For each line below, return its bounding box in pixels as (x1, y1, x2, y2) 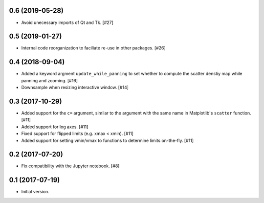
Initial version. (21, 189, 50, 195)
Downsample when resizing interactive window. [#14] (21, 85, 129, 90)
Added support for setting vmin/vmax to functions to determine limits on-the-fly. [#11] (21, 137, 194, 143)
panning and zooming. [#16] (21, 77, 78, 83)
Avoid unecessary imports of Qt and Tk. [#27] (21, 20, 113, 25)
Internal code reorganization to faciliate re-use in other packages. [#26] (21, 45, 166, 51)
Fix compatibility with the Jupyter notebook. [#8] (21, 163, 120, 169)
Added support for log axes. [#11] (21, 124, 88, 130)
